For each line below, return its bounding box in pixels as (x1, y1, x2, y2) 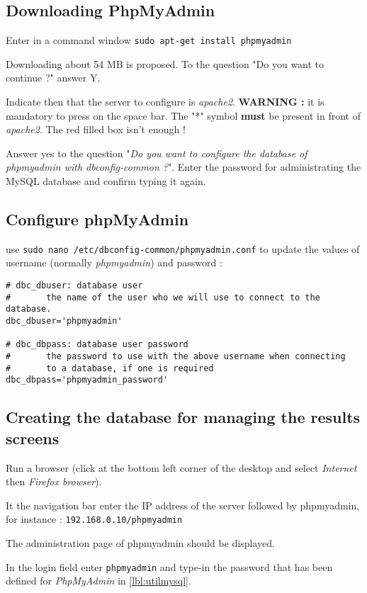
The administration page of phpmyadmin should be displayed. (6, 536, 275, 550)
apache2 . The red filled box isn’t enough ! (6, 122, 186, 137)
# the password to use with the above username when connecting (6, 351, 346, 361)
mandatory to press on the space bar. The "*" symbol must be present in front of (6, 108, 361, 123)
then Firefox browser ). (6, 474, 102, 489)
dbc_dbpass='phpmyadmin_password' (6, 375, 169, 385)
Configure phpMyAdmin (6, 208, 189, 230)
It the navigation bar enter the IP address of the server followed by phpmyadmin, (6, 497, 360, 512)
